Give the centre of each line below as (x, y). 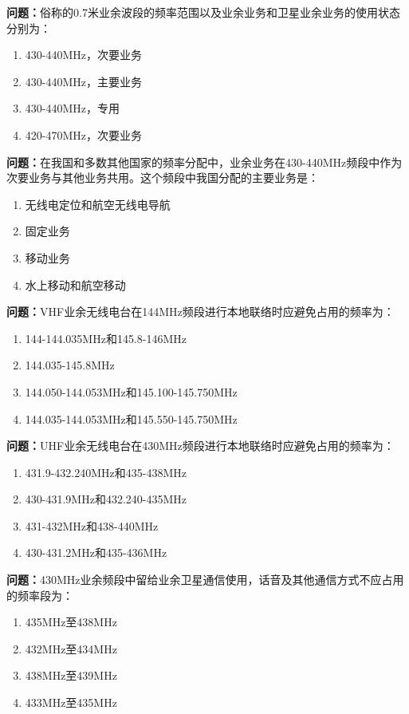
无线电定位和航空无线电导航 (98, 204)
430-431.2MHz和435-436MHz (96, 552)
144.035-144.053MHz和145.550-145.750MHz (131, 418)
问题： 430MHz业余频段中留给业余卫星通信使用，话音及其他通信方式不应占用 (205, 580)
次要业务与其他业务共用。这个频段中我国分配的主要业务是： (163, 178)
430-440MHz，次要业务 (84, 55)
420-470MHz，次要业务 (84, 134)
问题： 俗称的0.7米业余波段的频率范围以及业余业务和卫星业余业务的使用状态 (203, 12)
